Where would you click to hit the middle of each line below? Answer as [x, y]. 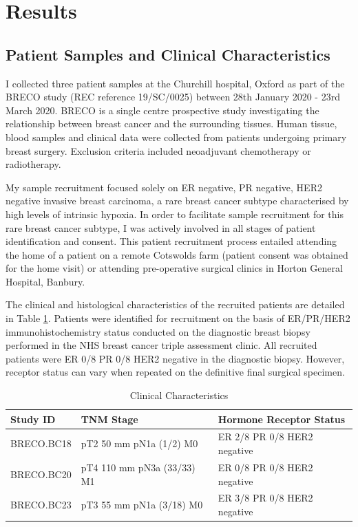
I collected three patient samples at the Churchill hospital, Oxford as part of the [175, 83]
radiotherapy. [33, 164]
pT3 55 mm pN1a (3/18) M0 [142, 505]
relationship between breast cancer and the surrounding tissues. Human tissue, [171, 123]
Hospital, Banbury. [45, 281]
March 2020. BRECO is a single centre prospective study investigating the [162, 110]
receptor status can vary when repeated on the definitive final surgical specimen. [175, 372]
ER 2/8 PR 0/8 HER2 [265, 437]
